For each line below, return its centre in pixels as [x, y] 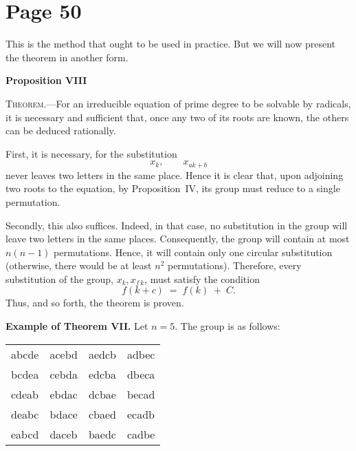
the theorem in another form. [67, 57]
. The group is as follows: [227, 326]
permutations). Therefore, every [234, 265]
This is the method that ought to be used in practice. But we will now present [171, 44]
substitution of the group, [59, 279]
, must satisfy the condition [202, 279]
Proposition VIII [46, 80]
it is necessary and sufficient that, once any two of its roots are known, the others [177, 117]
